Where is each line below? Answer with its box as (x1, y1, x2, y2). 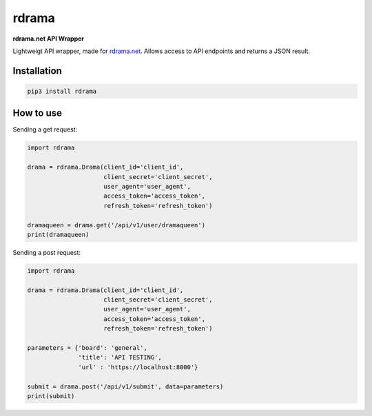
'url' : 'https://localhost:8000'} (78, 363, 198, 371)
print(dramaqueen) (27, 231, 90, 238)
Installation (12, 65, 62, 76)
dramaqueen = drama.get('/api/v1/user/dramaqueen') (27, 221, 206, 229)
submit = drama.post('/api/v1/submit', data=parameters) (27, 382, 224, 391)
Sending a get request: (12, 125, 78, 134)
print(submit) (27, 392, 75, 399)
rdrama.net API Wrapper (12, 34, 85, 43)
